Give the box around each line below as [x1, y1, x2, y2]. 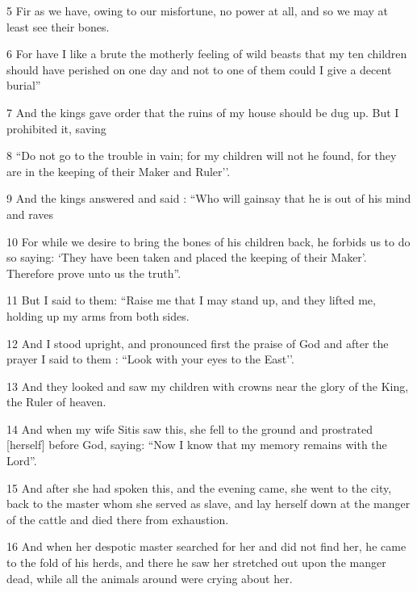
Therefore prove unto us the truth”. [6, 264, 181, 281]
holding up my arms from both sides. [6, 307, 190, 324]
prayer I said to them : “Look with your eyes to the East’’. [6, 351, 294, 367]
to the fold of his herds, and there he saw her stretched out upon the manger [6, 554, 386, 571]
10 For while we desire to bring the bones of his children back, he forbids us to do [6, 233, 411, 250]
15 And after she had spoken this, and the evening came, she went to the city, [6, 479, 392, 496]
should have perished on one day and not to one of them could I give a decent [6, 61, 392, 78]
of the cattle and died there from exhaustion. [6, 510, 229, 527]
